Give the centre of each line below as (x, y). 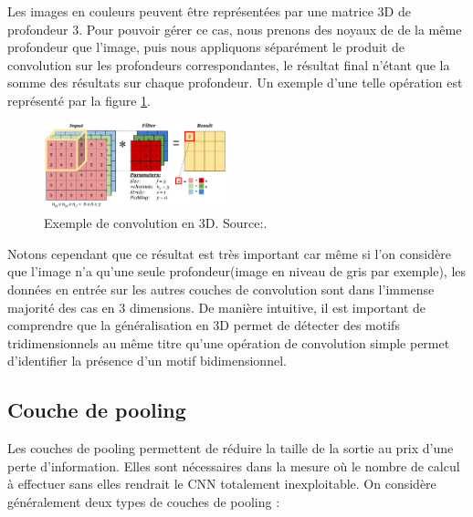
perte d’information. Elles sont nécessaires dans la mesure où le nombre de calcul (234, 465)
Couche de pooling (97, 410)
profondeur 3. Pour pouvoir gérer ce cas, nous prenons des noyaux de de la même (235, 29)
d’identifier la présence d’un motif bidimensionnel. (147, 361)
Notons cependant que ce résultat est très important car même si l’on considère (229, 253)
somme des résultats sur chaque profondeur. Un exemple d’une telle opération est (235, 83)
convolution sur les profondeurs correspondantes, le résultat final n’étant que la (229, 64)
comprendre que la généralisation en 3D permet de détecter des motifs (204, 325)
